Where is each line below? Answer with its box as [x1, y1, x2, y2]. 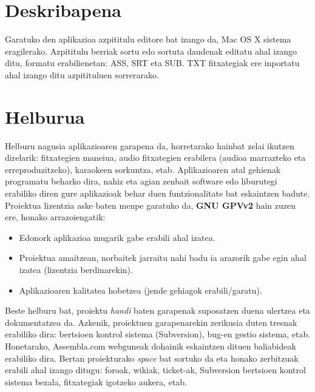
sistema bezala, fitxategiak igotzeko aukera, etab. [5, 375, 188, 388]
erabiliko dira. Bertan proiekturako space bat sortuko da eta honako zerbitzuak [5, 351, 299, 364]
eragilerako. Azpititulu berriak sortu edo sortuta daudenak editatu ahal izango [5, 44, 297, 57]
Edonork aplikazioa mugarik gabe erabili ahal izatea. [19, 231, 215, 243]
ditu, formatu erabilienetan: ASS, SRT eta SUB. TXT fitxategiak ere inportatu [5, 56, 300, 69]
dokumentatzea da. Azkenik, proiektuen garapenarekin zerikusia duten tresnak [5, 316, 297, 328]
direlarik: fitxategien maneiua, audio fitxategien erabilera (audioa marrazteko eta [5, 151, 306, 164]
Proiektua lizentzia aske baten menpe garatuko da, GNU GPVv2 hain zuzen [5, 198, 296, 211]
